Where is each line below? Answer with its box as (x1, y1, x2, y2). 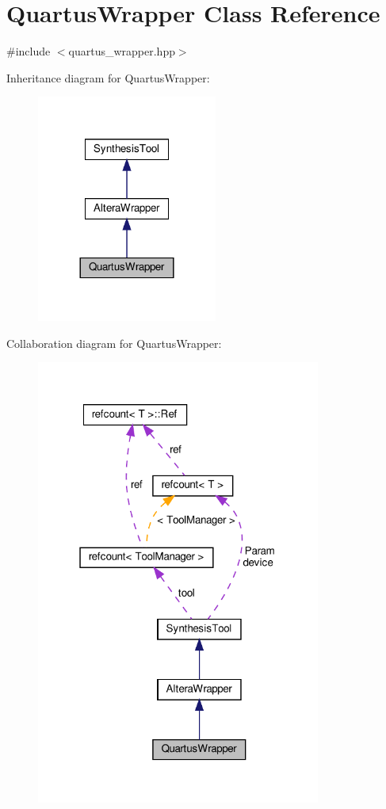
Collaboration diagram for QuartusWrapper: (6, 334, 222, 351)
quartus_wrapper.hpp (68, 43, 175, 59)
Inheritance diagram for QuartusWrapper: (6, 69, 210, 86)
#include (6, 43, 51, 59)
